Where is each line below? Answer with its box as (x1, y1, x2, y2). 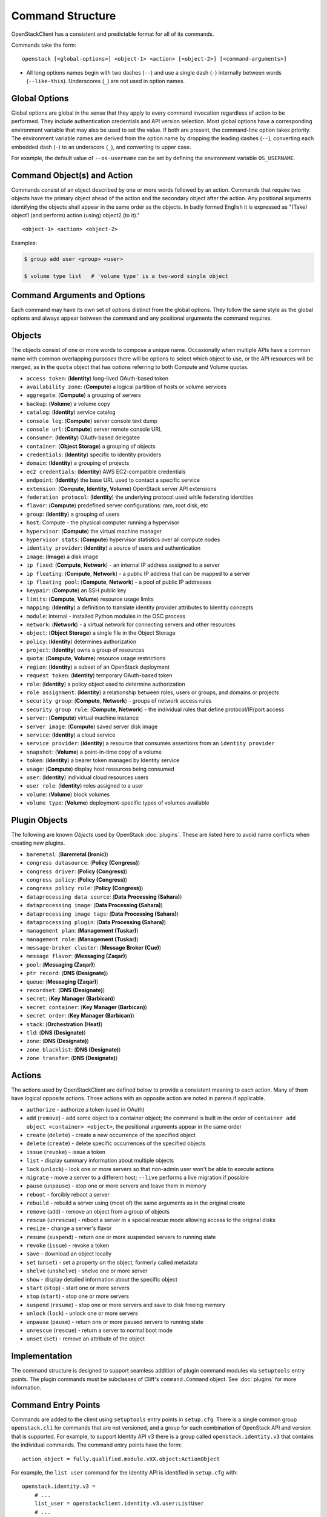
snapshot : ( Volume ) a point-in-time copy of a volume (26, 748, 162, 755)
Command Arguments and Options (11, 290, 145, 300)
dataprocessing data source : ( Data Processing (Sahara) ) (26, 893, 182, 900)
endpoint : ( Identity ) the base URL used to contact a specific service (26, 476, 200, 484)
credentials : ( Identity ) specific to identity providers (26, 451, 162, 458)
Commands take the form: (11, 41, 77, 49)
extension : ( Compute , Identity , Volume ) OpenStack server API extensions (26, 485, 217, 492)
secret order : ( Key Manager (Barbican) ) (26, 1012, 134, 1019)
